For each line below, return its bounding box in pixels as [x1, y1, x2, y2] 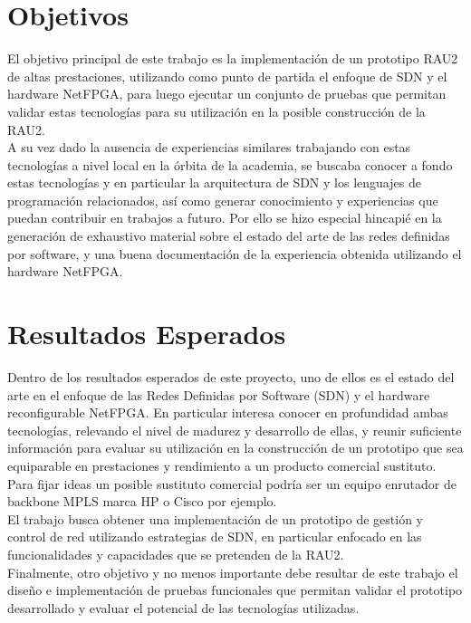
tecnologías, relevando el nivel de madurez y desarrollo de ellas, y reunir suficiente [7, 420, 462, 439]
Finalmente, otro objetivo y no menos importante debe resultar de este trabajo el [7, 562, 458, 581]
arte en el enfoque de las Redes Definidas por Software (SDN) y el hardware [7, 385, 430, 404]
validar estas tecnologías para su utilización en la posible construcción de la [7, 101, 426, 120]
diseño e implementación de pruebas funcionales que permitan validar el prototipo [7, 580, 463, 599]
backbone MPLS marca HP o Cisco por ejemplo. [7, 492, 277, 511]
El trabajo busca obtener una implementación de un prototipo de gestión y [7, 509, 424, 528]
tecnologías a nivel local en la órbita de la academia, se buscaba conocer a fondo [7, 155, 453, 174]
